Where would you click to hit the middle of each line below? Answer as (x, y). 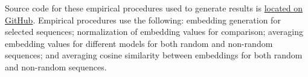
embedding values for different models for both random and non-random (139, 43)
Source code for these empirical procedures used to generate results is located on (154, 8)
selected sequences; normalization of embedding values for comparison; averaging (154, 32)
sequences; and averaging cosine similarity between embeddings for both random (154, 55)
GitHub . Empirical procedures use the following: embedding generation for (143, 20)
